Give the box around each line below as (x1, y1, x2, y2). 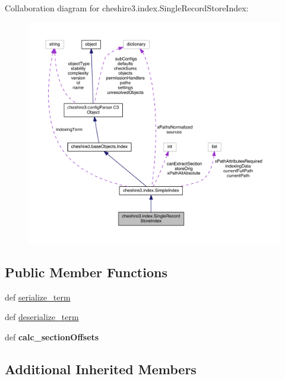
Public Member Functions (5, 262, 167, 281)
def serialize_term (5, 290, 71, 303)
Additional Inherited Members (5, 359, 197, 378)
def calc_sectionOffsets (5, 330, 99, 343)
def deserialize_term (5, 311, 79, 323)
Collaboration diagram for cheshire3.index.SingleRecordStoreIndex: (5, 2, 249, 14)
